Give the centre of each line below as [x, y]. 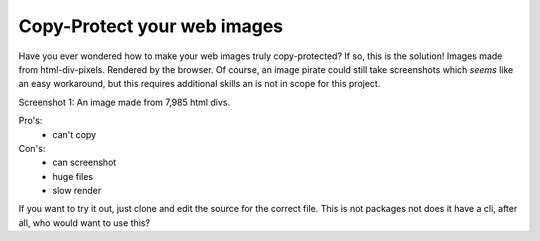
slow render [77, 191]
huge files [73, 176]
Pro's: [30, 121]
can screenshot [84, 162]
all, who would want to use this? [84, 222]
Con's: [32, 148]
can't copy [74, 134]
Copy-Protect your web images [151, 26]
